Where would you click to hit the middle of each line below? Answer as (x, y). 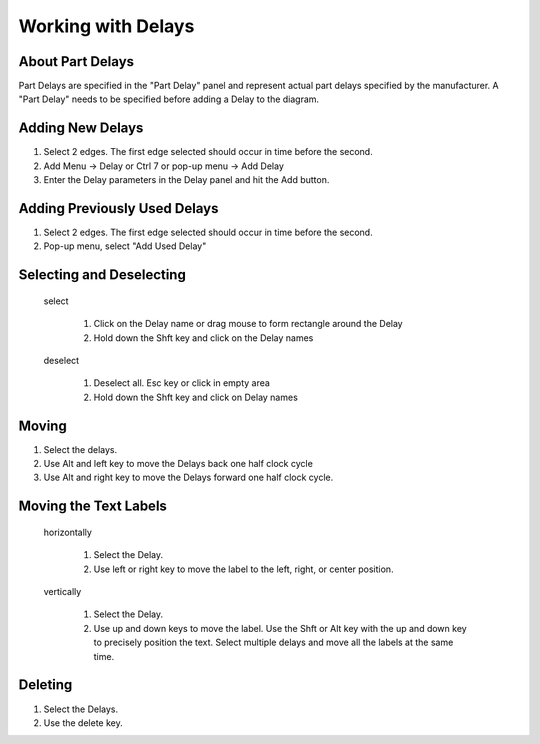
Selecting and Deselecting (102, 275)
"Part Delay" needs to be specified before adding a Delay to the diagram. (169, 99)
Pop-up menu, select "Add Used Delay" (125, 246)
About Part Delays (76, 61)
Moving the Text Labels (92, 506)
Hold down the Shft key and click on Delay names (196, 397)
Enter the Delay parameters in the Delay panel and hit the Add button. (186, 180)
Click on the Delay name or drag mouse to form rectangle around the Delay (248, 324)
